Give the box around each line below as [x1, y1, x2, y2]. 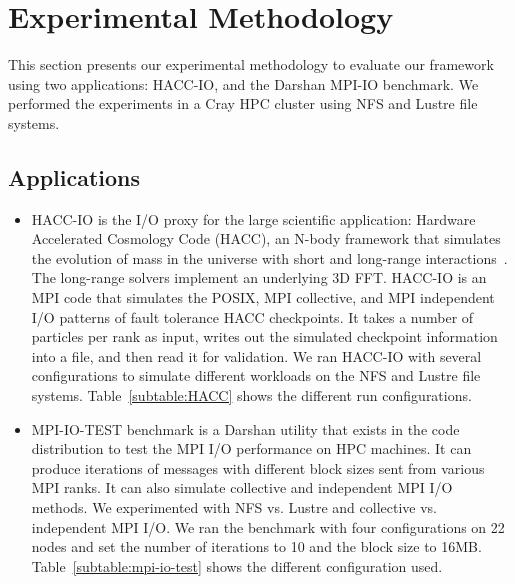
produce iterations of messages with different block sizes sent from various [31, 457, 485, 478]
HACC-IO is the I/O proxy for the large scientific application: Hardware [31, 208, 476, 229]
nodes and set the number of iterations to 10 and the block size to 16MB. [31, 536, 482, 557]
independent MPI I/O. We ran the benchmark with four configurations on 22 [31, 516, 505, 537]
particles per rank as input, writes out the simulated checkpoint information [31, 326, 498, 347]
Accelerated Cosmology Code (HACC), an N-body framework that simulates [31, 228, 501, 249]
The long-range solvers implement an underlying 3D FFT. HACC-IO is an [31, 267, 487, 288]
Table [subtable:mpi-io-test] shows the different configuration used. [31, 555, 443, 576]
